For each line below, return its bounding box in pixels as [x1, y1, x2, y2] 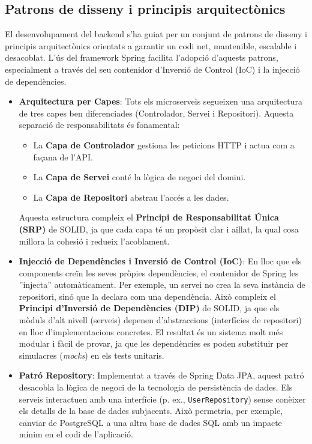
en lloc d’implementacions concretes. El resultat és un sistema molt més [19, 325, 283, 338]
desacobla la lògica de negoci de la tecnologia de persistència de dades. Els [19, 381, 293, 394]
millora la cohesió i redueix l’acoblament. [19, 234, 170, 247]
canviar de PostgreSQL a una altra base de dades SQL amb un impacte [19, 416, 282, 428]
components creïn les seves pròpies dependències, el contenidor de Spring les [19, 266, 299, 279]
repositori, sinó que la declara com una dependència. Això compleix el [19, 290, 276, 302]
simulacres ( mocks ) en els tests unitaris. [19, 348, 164, 361]
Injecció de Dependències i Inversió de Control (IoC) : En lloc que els [19, 255, 302, 267]
